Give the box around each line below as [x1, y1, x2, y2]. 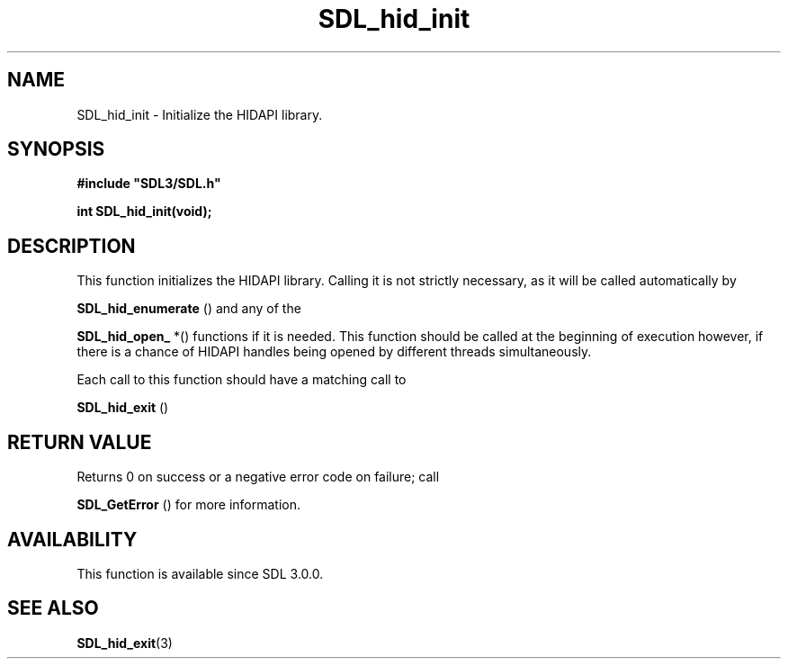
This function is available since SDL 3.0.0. [76, 565, 324, 581]
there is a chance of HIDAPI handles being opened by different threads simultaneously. [76, 344, 592, 360]
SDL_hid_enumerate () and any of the [76, 301, 301, 317]
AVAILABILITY [7, 527, 138, 551]
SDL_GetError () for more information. [76, 497, 301, 513]
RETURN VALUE [7, 430, 152, 454]
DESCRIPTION [7, 234, 136, 257]
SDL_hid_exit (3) [76, 634, 173, 651]
